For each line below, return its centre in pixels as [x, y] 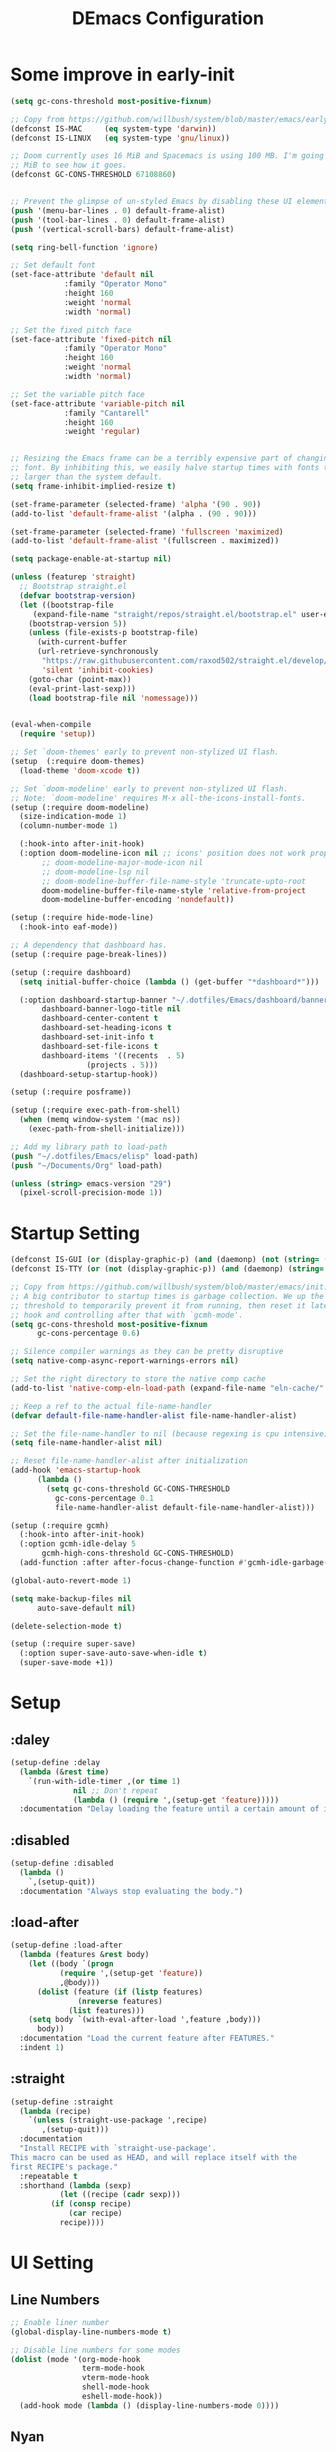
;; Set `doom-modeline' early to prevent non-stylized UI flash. [149, 788]
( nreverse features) [120, 2001]
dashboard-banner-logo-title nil [111, 1009]
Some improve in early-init [122, 74]
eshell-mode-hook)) [122, 2397]
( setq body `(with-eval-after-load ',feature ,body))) [145, 2020]
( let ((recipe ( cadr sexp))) [120, 2195]
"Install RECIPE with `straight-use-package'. [118, 2148]
